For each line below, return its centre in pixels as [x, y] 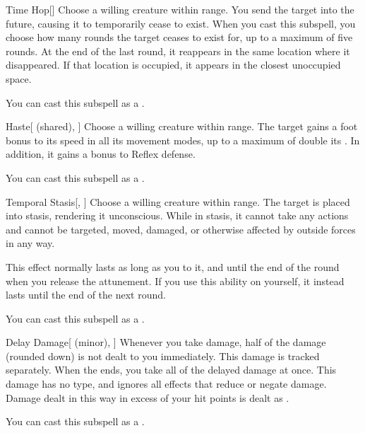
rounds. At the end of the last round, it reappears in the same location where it [178, 51]
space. [19, 78]
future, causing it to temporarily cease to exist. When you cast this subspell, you [181, 23]
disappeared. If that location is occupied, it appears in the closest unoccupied [173, 65]
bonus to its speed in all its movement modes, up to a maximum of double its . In [183, 140]
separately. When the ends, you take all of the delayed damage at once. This [171, 370]
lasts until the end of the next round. [86, 295]
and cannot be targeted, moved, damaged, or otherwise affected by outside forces [181, 229]
